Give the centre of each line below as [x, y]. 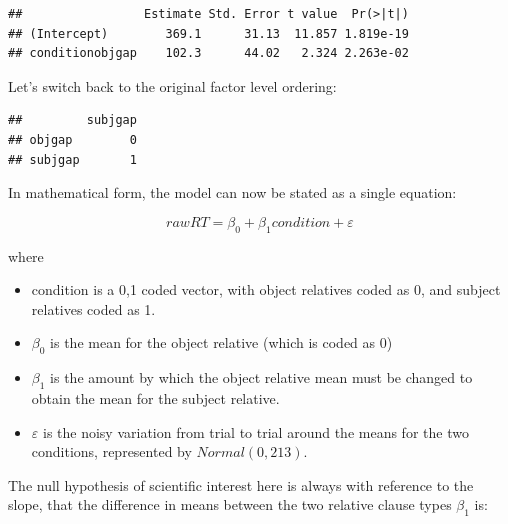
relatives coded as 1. [93, 308]
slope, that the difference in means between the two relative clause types [230, 504]
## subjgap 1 [72, 159]
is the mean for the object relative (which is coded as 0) [221, 342]
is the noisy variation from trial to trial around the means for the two [255, 431]
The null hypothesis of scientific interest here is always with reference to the [241, 484]
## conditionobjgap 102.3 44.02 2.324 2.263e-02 [208, 53]
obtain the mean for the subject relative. [155, 397]
